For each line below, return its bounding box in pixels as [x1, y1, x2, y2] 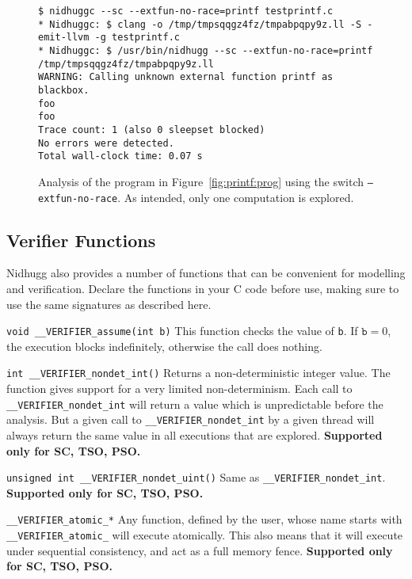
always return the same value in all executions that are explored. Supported [6, 426, 383, 443]
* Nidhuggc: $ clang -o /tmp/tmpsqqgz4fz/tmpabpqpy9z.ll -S [38, 18, 362, 30]
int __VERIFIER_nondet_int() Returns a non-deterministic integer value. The [6, 364, 391, 381]
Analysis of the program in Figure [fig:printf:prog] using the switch [38, 173, 364, 189]
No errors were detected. [38, 137, 174, 149]
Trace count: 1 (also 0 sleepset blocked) [38, 124, 265, 135]
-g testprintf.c [94, 32, 180, 44]
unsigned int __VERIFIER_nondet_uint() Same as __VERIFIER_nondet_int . [6, 469, 386, 486]
